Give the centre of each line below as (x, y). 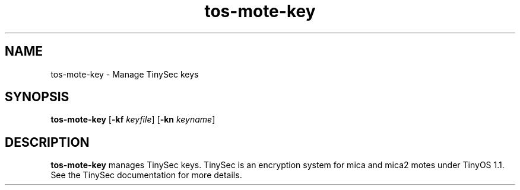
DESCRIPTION (47, 142)
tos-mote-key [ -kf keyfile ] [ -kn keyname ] (133, 120)
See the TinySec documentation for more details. (146, 175)
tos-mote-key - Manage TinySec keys (125, 74)
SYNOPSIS (37, 97)
